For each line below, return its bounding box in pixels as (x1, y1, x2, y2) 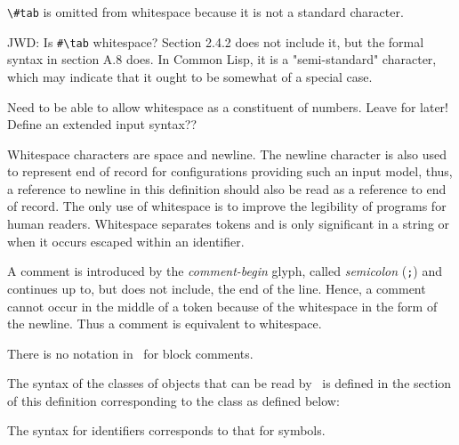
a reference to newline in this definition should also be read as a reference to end (7, 179, 447, 198)
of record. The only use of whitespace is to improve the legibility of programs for (7, 197, 447, 215)
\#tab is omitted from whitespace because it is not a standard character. (7, 3, 404, 20)
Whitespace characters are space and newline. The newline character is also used (7, 144, 447, 163)
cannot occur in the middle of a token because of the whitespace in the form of (7, 296, 438, 315)
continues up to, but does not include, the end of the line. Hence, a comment (7, 279, 426, 297)
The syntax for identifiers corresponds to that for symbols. (7, 421, 326, 440)
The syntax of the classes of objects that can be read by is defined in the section (7, 374, 452, 392)
